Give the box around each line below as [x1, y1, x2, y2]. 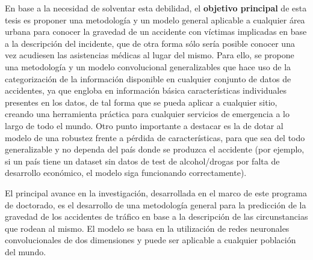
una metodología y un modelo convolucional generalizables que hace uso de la [5, 60, 291, 73]
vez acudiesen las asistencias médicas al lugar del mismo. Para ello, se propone [5, 49, 294, 61]
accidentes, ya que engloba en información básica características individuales [5, 84, 287, 97]
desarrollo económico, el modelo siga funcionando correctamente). [5, 166, 247, 179]
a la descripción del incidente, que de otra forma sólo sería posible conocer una [5, 37, 295, 49]
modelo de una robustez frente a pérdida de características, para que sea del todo [5, 131, 305, 144]
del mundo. [5, 245, 46, 258]
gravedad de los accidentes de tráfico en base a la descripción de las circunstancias [5, 210, 308, 223]
